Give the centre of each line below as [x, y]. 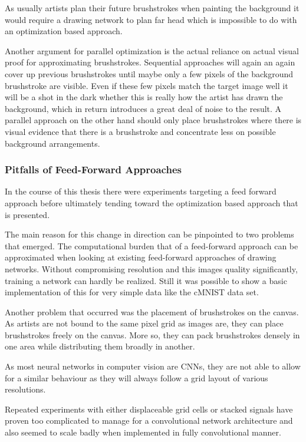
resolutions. [25, 389]
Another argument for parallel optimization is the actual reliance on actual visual [152, 50]
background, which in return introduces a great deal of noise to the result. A [143, 108]
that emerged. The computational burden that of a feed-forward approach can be [152, 245]
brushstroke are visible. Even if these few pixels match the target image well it [147, 85]
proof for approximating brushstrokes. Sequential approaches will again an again [150, 62]
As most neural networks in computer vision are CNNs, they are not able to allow [153, 366]
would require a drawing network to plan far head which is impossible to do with [151, 19]
